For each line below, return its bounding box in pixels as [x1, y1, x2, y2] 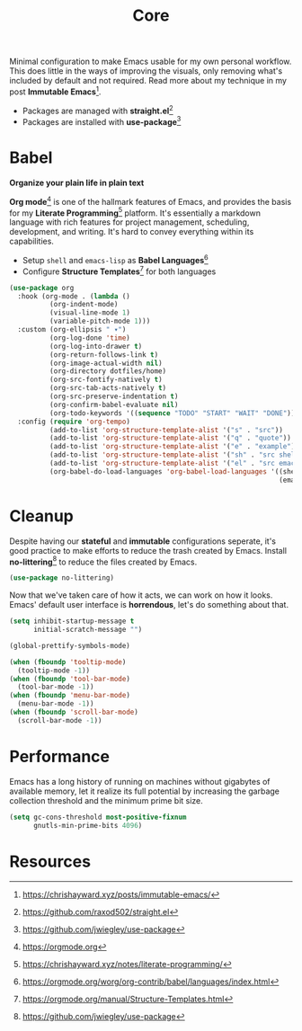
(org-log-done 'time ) [49, 333, 130, 342]
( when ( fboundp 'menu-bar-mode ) [9, 691, 130, 700]
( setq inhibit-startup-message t [9, 617, 135, 626]
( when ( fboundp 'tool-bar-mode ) [9, 674, 130, 683]
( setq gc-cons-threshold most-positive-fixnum [9, 813, 187, 822]
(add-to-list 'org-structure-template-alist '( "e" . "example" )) [49, 442, 299, 451]
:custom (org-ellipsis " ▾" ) [17, 325, 127, 334]
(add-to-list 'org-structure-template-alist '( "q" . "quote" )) [49, 433, 292, 443]
